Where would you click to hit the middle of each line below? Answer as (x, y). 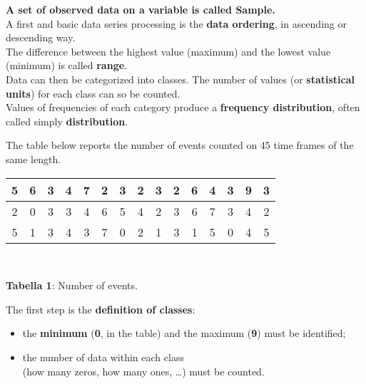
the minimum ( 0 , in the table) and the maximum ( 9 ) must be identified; (184, 333)
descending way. (41, 37)
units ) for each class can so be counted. (93, 93)
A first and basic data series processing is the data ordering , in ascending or (176, 23)
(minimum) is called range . (66, 65)
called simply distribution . (67, 121)
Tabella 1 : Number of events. (72, 285)
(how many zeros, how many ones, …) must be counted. (143, 371)
